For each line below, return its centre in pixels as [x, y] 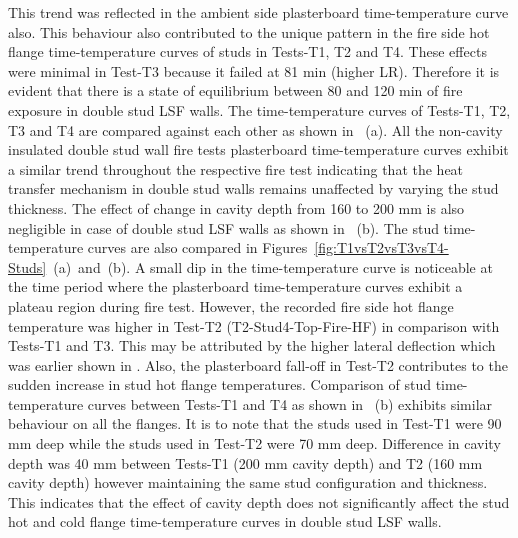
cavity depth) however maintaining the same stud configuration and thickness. [248, 482]
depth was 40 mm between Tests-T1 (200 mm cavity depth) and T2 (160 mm [245, 462]
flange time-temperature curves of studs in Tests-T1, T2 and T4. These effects [247, 51]
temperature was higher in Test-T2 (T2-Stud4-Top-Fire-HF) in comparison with [254, 325]
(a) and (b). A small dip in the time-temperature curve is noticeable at [273, 266]
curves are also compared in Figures [197, 247]
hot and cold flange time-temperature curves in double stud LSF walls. [225, 521]
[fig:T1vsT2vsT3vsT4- [381, 247]
